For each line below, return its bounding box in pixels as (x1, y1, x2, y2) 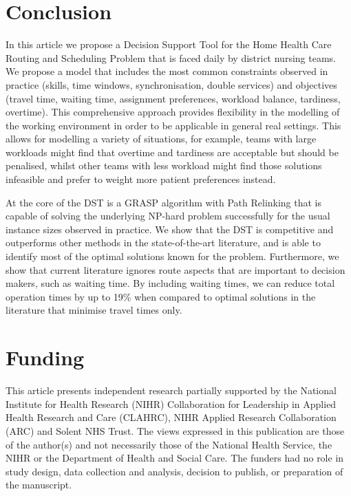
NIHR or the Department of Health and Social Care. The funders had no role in (6, 451, 344, 465)
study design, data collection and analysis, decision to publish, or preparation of (6, 464, 343, 478)
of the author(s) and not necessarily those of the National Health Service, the (6, 437, 332, 451)
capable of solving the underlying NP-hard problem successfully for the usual (6, 208, 330, 223)
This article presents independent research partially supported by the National (6, 383, 337, 398)
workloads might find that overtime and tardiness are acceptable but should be (6, 144, 339, 159)
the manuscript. (6, 477, 72, 492)
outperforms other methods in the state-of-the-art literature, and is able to (6, 235, 321, 250)
